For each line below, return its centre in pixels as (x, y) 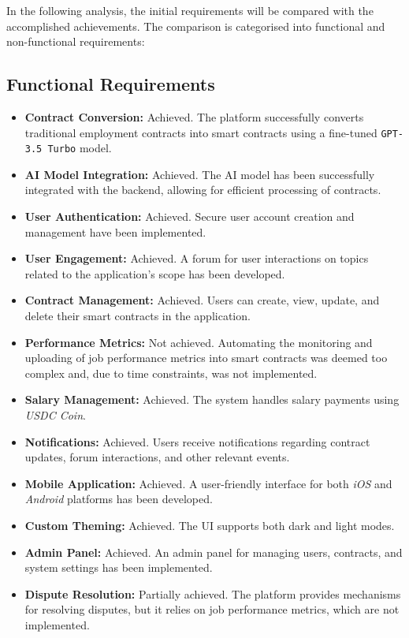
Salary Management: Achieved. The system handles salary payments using (212, 399)
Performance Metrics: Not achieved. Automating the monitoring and (199, 342)
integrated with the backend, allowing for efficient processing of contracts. (203, 190)
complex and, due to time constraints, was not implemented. (171, 373)
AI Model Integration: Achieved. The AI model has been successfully (200, 174)
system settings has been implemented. (119, 567)
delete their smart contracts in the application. (138, 316)
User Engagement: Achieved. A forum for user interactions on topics (197, 258)
